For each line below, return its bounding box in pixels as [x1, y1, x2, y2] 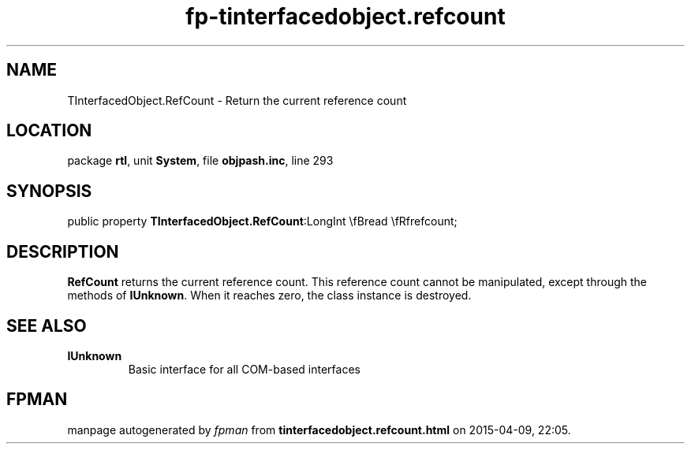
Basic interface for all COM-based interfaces [128, 362, 360, 376]
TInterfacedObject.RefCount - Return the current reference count [67, 93, 407, 107]
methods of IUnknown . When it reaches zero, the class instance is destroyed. [67, 288, 472, 303]
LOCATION [6, 121, 92, 141]
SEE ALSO [6, 315, 87, 336]
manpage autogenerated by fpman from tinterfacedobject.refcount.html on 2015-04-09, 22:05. [67, 422, 571, 437]
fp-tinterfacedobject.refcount [185, 3, 506, 30]
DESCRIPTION [6, 241, 119, 262]
